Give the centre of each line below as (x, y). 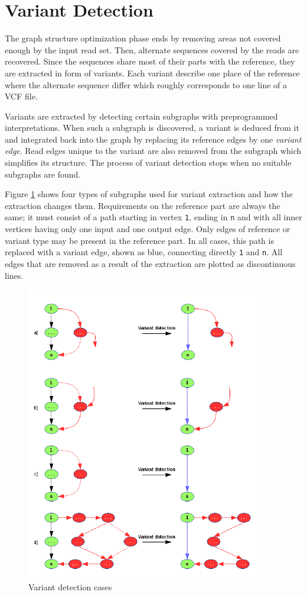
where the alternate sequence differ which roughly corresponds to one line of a (146, 84)
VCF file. (21, 96)
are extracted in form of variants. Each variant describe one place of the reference (152, 73)
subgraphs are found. (43, 174)
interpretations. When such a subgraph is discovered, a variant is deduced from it (152, 128)
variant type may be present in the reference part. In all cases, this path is (139, 240)
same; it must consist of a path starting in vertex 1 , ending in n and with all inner (153, 217)
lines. (14, 275)
